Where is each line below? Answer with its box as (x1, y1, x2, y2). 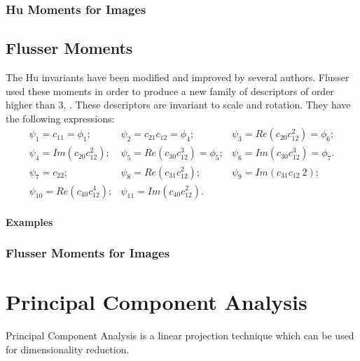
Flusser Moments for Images (6, 244, 170, 262)
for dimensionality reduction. (6, 341, 130, 356)
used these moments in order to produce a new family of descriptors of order (6, 83, 334, 98)
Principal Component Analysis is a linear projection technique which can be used (6, 328, 354, 343)
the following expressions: (6, 111, 115, 125)
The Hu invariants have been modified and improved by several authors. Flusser (6, 70, 349, 85)
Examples (6, 214, 53, 229)
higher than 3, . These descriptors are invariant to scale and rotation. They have (6, 97, 351, 112)
